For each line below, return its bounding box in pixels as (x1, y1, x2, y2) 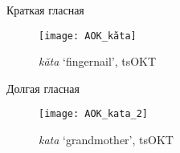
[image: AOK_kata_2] (39, 108, 149, 120)
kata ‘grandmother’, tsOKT (39, 131, 174, 148)
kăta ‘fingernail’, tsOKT (39, 53, 157, 70)
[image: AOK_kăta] (39, 30, 137, 42)
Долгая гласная (6, 79, 80, 96)
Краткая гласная (6, 2, 84, 18)
